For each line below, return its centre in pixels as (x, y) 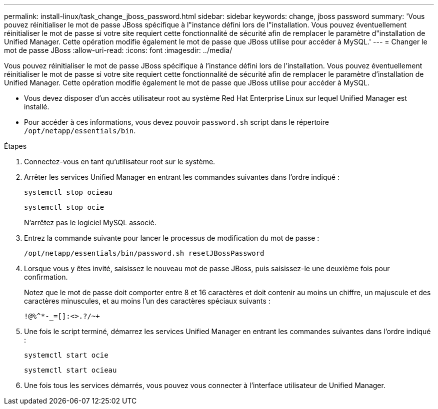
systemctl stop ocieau (68, 192)
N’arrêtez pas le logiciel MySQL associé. (90, 222)
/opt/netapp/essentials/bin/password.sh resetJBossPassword (144, 253)
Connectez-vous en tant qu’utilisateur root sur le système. (120, 162)
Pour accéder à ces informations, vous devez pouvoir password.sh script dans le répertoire (176, 122)
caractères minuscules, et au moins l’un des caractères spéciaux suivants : (147, 301)
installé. (37, 107)
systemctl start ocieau (70, 370)
